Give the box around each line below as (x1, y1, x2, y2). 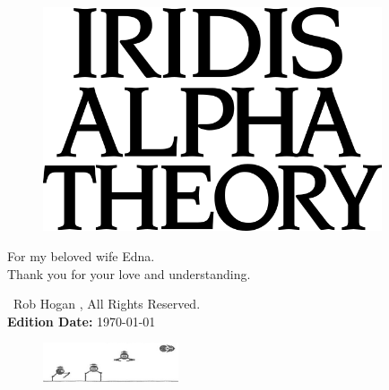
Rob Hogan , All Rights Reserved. (13, 294, 201, 313)
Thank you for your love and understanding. (7, 264, 251, 283)
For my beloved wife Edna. (7, 246, 155, 265)
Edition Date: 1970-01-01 (7, 311, 156, 330)
